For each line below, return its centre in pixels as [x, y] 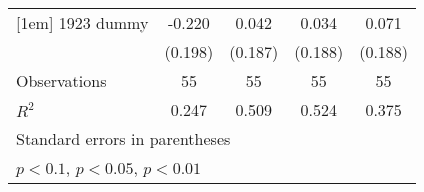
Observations [61, 80]
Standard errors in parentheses [123, 138]
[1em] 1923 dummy [82, 22]
